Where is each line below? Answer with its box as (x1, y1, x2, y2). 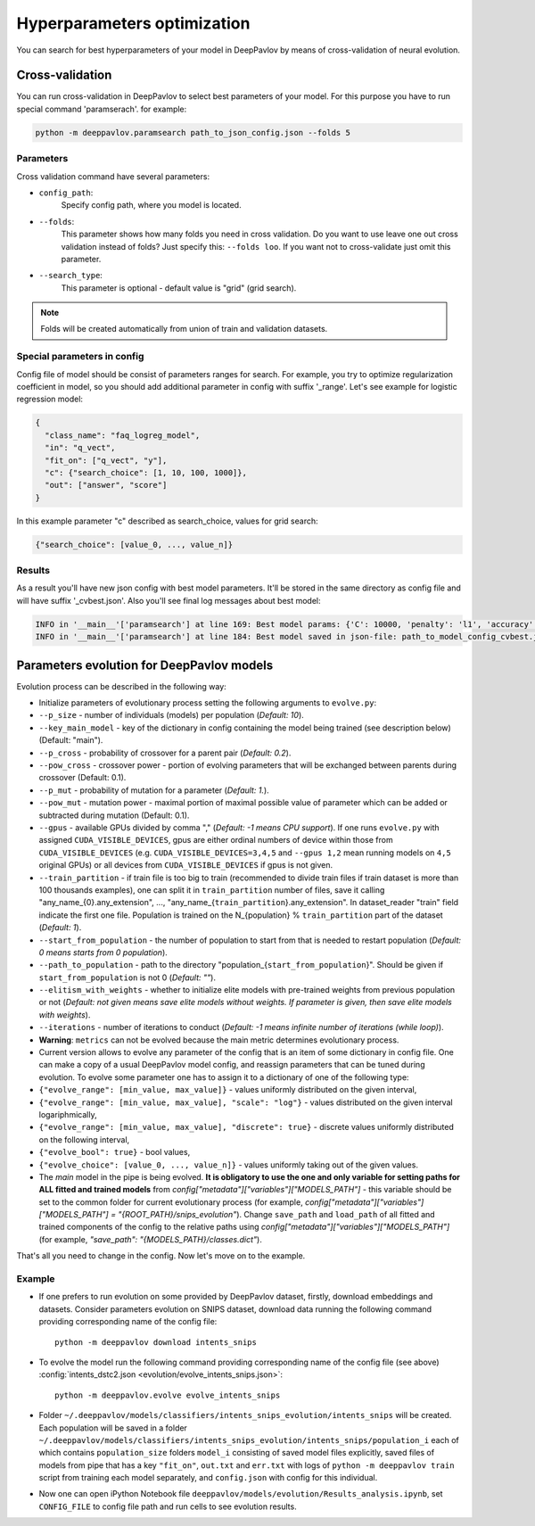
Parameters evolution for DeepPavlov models (16, 657, 274, 672)
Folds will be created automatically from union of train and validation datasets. (40, 324, 328, 334)
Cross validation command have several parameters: (16, 170, 210, 182)
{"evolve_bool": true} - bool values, (38, 1147, 191, 1158)
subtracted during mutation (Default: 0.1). (38, 810, 190, 821)
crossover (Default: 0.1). (38, 772, 127, 783)
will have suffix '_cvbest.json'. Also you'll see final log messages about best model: (16, 595, 321, 606)
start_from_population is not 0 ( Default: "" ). (38, 972, 216, 983)
